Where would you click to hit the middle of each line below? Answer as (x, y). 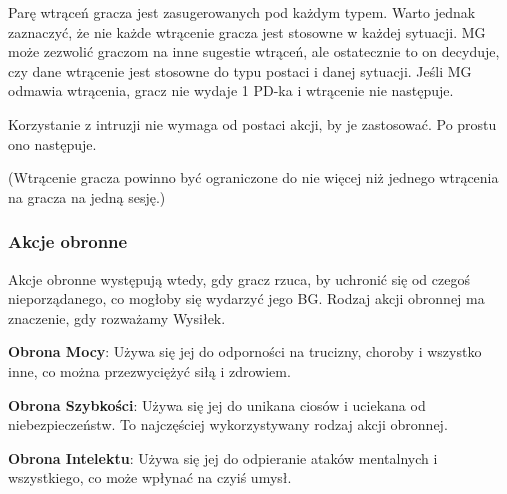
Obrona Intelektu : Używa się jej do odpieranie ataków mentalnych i (223, 457)
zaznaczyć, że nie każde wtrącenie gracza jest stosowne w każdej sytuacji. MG (247, 31)
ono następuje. (52, 143)
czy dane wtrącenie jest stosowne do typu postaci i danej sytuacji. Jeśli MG (240, 70)
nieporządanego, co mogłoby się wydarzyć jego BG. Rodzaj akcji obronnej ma (246, 298)
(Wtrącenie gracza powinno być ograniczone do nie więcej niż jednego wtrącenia (253, 177)
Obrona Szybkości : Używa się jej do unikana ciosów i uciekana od (217, 404)
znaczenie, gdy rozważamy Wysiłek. (117, 317)
